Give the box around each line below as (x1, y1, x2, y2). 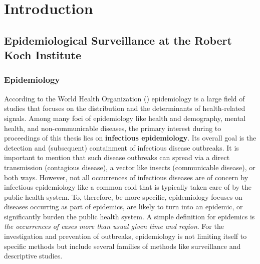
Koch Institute (4, 47, 81, 63)
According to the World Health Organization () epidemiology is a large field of (4, 93, 245, 103)
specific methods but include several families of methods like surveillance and (4, 240, 241, 251)
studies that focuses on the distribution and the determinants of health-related (4, 103, 245, 113)
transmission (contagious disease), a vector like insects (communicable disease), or (4, 162, 255, 172)
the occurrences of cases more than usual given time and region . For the (4, 221, 224, 231)
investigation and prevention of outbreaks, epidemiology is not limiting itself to (4, 231, 247, 241)
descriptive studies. (4, 250, 63, 261)
